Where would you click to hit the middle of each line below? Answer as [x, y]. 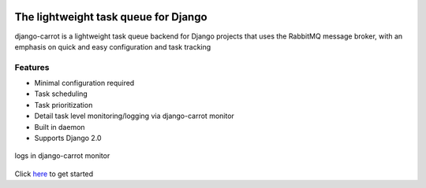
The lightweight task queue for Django [111, 17]
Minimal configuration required [84, 83]
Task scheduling [61, 94]
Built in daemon [60, 127]
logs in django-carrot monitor [62, 156]
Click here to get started [54, 174]
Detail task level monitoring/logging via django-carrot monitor [134, 116]
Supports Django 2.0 [68, 138]
